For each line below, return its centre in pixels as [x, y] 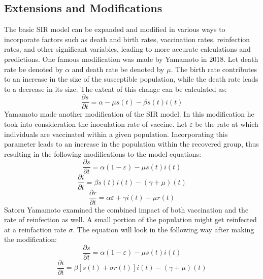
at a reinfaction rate [35, 229]
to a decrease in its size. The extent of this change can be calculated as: [116, 89]
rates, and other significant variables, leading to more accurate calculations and [127, 49]
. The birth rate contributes [214, 69]
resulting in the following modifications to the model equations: [103, 153]
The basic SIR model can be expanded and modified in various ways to [115, 29]
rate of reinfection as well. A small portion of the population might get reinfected [130, 219]
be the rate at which [227, 124]
